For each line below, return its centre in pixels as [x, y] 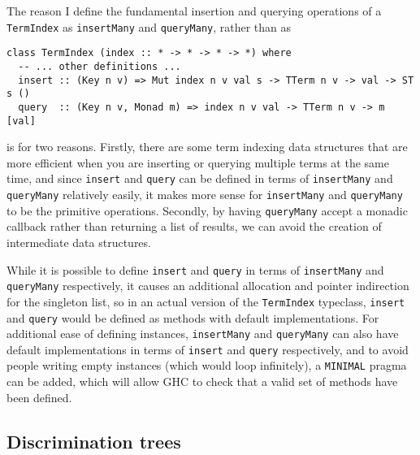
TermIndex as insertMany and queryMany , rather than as [149, 26]
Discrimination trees [94, 441]
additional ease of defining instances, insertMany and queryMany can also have [203, 334]
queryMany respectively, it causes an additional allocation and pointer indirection [208, 286]
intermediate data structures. [79, 242]
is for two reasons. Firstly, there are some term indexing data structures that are [207, 147]
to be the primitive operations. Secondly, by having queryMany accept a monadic [207, 210]
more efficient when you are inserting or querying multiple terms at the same [198, 162]
